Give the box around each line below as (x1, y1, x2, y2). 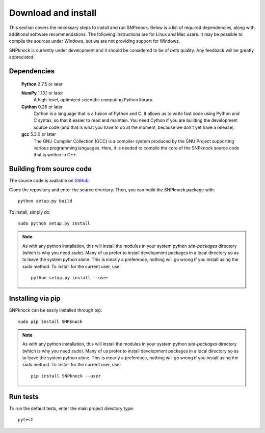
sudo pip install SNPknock (18, 318, 83, 324)
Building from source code (9, 165, 92, 173)
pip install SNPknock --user (31, 373, 101, 378)
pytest (18, 417, 34, 423)
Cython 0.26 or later (21, 104, 63, 110)
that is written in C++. (33, 152, 78, 158)
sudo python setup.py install (18, 220, 91, 226)
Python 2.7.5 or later (21, 81, 63, 87)
